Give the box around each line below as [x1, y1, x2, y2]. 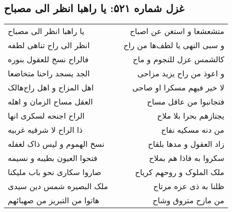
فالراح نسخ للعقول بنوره [8, 53, 89, 65]
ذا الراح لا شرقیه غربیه [8, 124, 83, 136]
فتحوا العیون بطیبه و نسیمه [8, 152, 97, 164]
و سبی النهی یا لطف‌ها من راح [123, 39, 225, 51]
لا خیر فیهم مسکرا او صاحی [132, 82, 225, 93]
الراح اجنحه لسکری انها [8, 110, 85, 122]
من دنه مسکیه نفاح [161, 124, 225, 136]
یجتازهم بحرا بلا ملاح [157, 110, 225, 122]
